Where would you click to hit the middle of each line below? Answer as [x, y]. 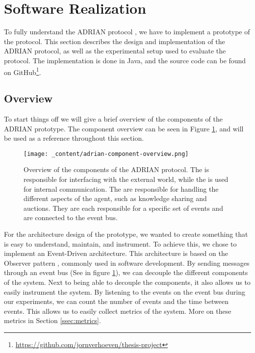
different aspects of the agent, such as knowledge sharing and [115, 198]
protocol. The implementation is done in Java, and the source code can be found [125, 60]
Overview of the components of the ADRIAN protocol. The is [116, 169]
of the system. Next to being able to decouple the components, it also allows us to [127, 282]
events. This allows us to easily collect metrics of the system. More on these [118, 311]
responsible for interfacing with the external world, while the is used [126, 179]
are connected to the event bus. [71, 217]
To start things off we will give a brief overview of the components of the [113, 118]
